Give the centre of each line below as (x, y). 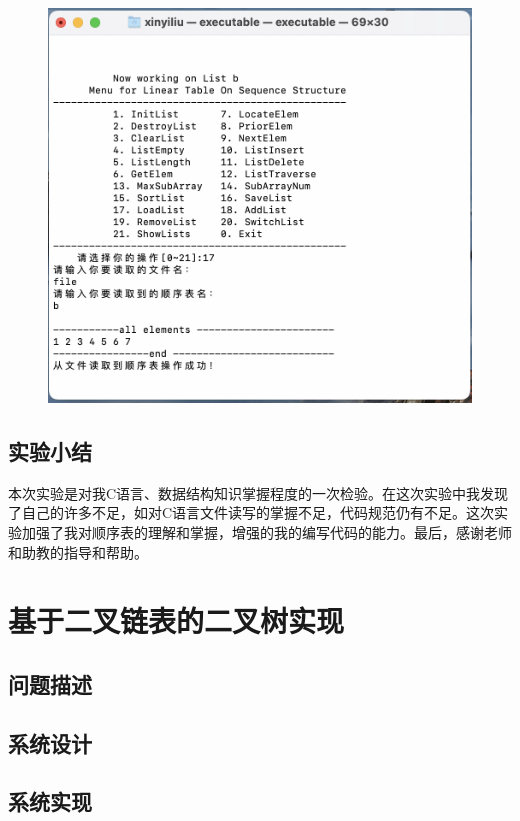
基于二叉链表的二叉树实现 (176, 620)
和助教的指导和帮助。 (78, 551)
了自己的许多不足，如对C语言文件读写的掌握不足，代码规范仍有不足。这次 (251, 512)
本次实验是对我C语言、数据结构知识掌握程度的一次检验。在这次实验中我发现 (258, 492)
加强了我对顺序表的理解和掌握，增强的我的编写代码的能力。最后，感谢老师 (266, 531)
